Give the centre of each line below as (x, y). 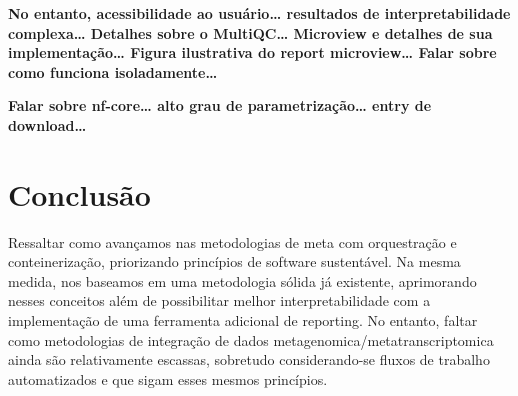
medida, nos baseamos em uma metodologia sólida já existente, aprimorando (242, 280)
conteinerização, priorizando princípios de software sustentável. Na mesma (234, 261)
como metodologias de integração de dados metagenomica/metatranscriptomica (251, 339)
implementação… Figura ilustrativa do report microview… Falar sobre (252, 52)
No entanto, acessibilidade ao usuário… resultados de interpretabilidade (259, 13)
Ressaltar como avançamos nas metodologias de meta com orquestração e (232, 241)
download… (47, 124)
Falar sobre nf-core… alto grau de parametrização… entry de (220, 105)
